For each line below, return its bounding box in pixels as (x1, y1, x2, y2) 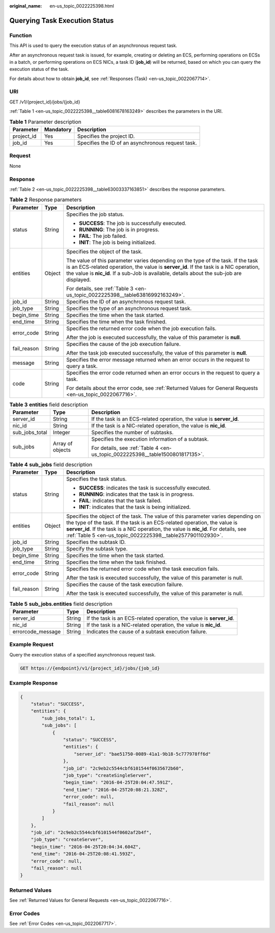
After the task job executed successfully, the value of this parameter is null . (66, 349, 248, 357)
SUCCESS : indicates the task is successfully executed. (79, 485, 211, 492)
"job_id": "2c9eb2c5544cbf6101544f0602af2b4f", (31, 829, 152, 836)
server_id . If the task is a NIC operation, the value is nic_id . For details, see (66, 525, 246, 533)
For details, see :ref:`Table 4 (91, 444, 159, 451)
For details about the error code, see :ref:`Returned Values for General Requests (66, 384, 258, 391)
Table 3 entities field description (9, 401, 89, 408)
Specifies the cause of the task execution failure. (66, 581, 183, 588)
